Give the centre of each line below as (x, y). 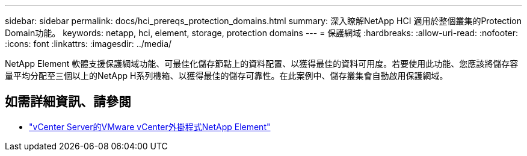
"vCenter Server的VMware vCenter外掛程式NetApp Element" (150, 126)
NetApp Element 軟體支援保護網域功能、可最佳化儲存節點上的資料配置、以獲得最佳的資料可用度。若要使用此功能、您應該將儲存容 (262, 64)
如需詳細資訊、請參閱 (68, 102)
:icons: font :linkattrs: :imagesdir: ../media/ (88, 44)
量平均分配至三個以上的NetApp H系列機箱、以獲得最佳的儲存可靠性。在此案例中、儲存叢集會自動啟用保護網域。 (227, 76)
